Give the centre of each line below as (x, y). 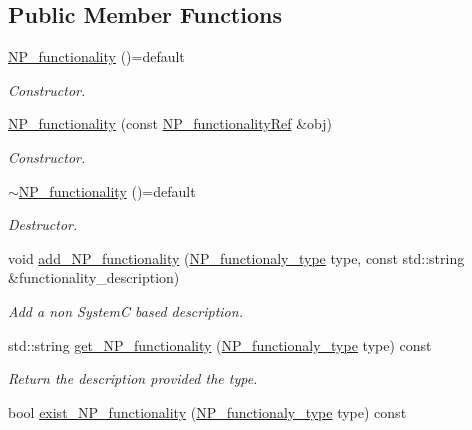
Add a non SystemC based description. (125, 310)
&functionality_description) (94, 277)
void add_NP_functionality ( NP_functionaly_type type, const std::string (236, 257)
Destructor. (43, 224)
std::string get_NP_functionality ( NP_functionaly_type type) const (220, 344)
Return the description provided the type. (133, 378)
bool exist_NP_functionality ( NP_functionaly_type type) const (207, 411)
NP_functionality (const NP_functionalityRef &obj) (170, 123)
